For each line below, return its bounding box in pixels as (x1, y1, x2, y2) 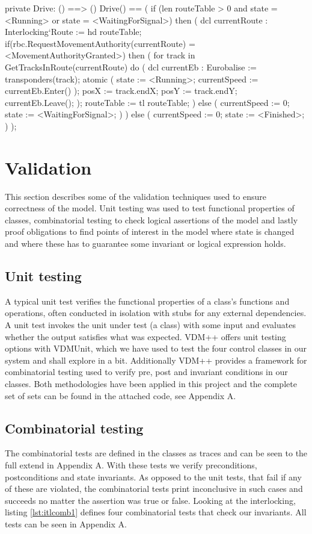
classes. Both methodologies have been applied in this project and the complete (5, 377, 297, 390)
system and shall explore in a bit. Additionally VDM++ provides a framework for (5, 353, 307, 366)
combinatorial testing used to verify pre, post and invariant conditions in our (5, 365, 288, 378)
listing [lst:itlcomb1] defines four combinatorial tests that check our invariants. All (5, 506, 307, 518)
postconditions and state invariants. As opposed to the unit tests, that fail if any (5, 470, 302, 483)
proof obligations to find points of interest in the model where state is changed (5, 225, 295, 238)
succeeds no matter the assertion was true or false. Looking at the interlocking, (5, 494, 296, 506)
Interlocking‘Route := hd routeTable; (5, 25, 142, 38)
